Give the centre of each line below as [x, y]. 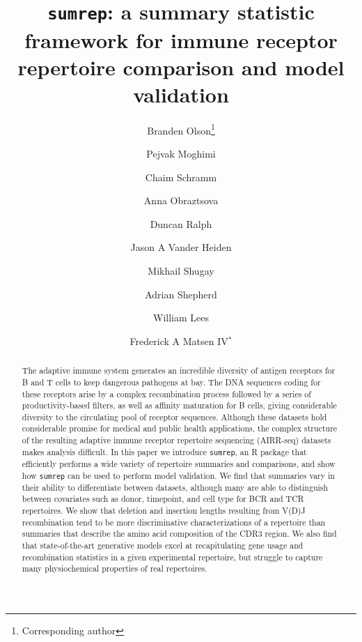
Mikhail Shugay [181, 271]
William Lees [181, 318]
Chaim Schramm [181, 177]
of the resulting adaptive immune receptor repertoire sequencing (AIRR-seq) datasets [176, 440]
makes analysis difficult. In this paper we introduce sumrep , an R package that [164, 451]
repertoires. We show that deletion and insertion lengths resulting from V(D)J [164, 511]
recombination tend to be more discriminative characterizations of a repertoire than [174, 522]
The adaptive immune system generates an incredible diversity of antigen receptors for [179, 370]
